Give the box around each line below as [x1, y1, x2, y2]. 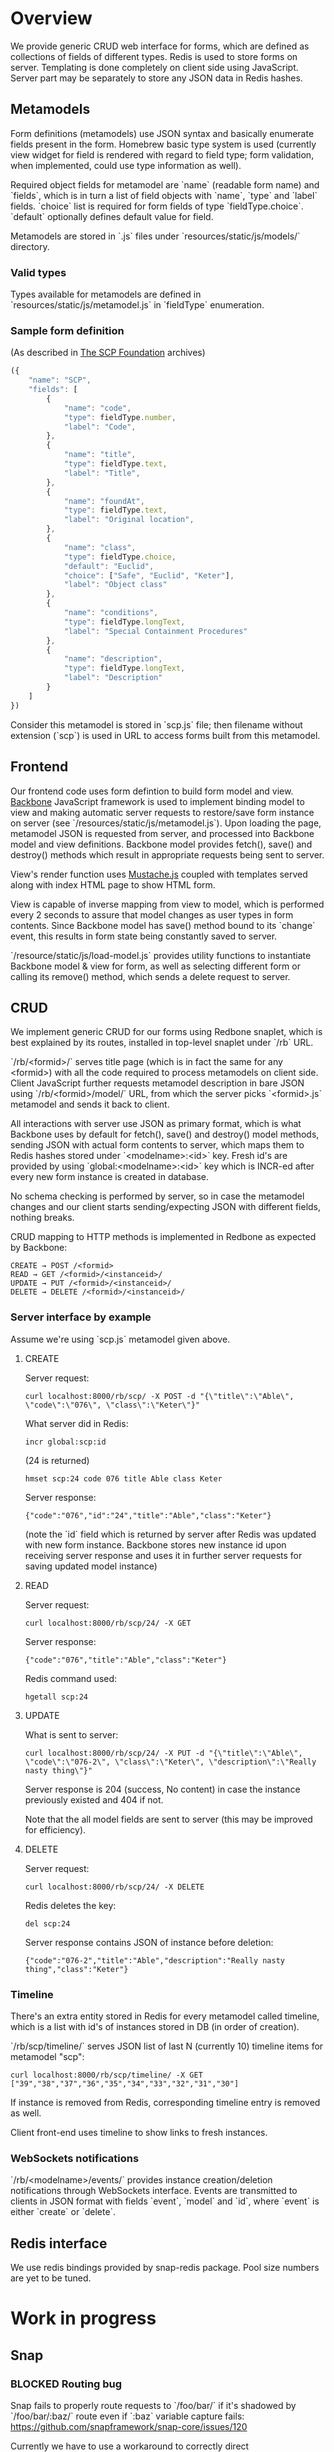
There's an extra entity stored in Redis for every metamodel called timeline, [10, 2010, 320, 2022]
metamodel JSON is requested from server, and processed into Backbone [10, 827, 315, 839]
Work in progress [10, 2307, 157, 2330]
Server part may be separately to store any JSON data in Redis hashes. [10, 72, 303, 84]
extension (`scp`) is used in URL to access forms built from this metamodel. [10, 729, 321, 741]
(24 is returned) [24, 1454, 90, 1466]
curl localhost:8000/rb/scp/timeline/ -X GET [10, 2070, 203, 2080]
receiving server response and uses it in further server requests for [24, 1549, 303, 1561]
